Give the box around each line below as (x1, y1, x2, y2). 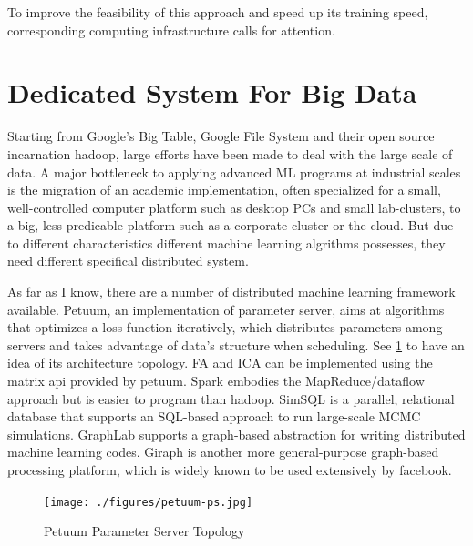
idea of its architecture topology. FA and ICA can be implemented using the (7, 353, 433, 372)
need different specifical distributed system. (7, 251, 249, 270)
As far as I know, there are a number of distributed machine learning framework (7, 282, 456, 301)
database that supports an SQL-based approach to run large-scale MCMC (7, 407, 421, 426)
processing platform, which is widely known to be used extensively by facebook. (7, 460, 452, 479)
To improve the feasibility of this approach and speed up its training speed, (7, 3, 428, 21)
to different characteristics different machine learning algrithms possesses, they (7, 233, 446, 252)
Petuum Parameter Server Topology (44, 521, 245, 541)
